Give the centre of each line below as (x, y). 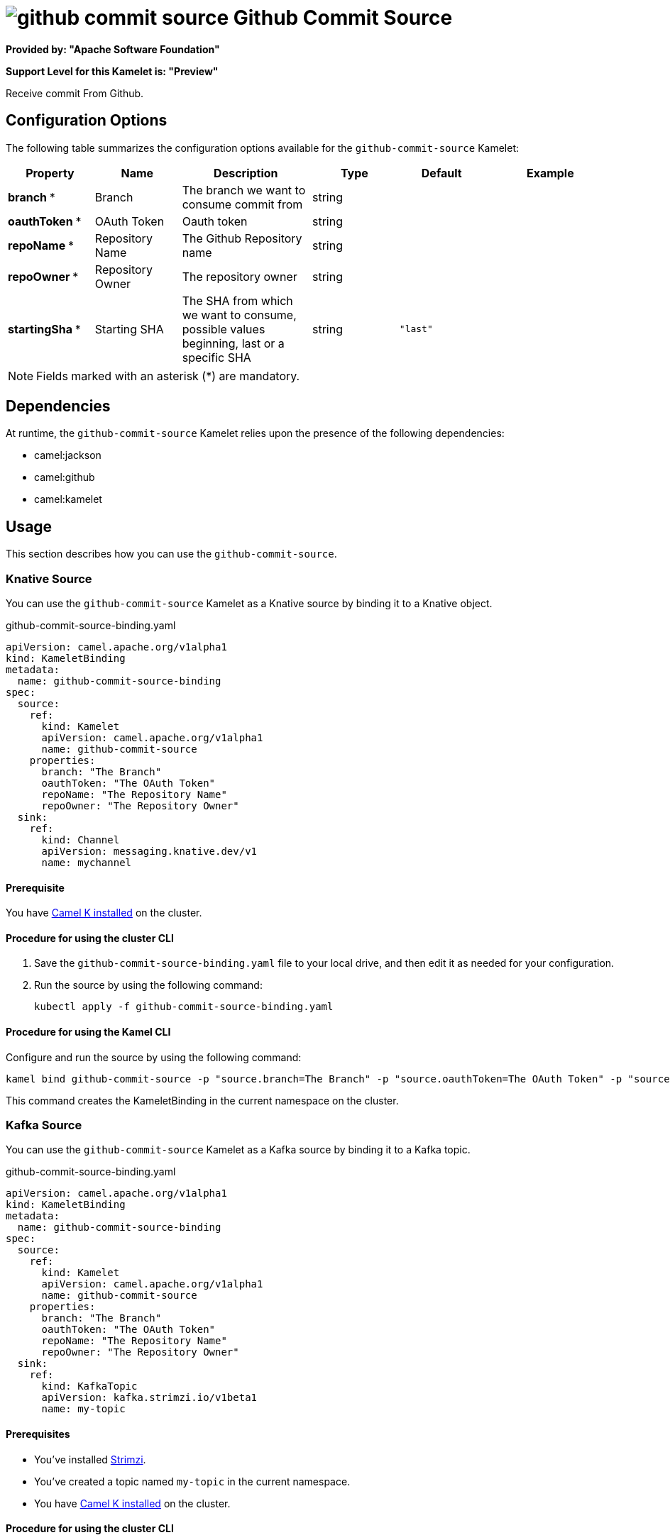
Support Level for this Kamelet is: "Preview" (112, 71)
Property (50, 173)
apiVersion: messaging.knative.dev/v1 (149, 852)
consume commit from (242, 204)
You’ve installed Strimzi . (90, 1459)
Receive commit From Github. (75, 93)
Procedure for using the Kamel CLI (88, 1032)
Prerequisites (38, 1434)
